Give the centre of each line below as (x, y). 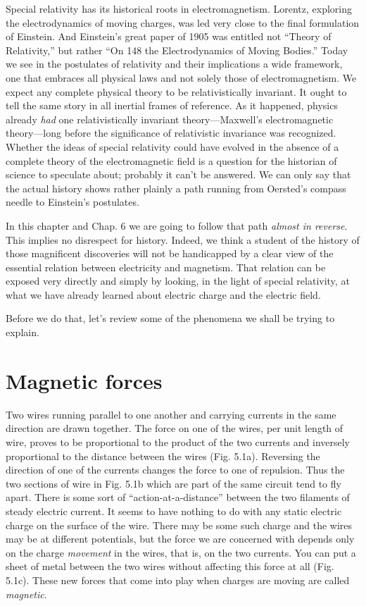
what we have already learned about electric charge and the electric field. (163, 294)
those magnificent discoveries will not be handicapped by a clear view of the (170, 253)
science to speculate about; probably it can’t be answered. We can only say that (178, 174)
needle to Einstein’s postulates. (72, 202)
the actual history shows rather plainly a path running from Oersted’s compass (176, 188)
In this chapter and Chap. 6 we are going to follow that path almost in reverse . (177, 225)
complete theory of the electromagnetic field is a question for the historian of (171, 160)
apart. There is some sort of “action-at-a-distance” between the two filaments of (178, 497)
